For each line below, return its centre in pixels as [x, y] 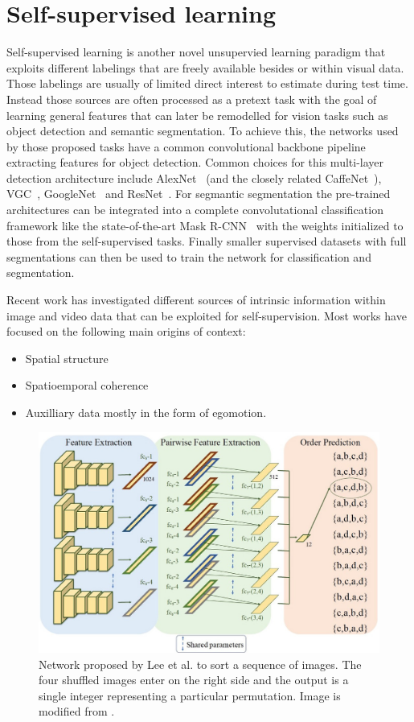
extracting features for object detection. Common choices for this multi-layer [195, 162]
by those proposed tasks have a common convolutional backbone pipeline [186, 146]
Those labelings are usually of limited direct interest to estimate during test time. [207, 83]
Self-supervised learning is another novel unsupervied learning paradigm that [196, 52]
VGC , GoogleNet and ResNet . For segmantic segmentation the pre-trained [199, 194]
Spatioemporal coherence [87, 385]
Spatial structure [67, 358]
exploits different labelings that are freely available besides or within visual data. [205, 67]
